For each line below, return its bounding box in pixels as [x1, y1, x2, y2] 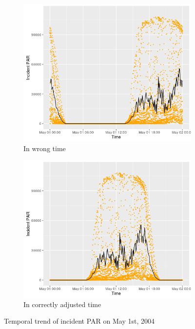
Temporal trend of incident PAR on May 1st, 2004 [4, 315, 155, 326]
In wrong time [23, 143, 66, 153]
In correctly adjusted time [23, 299, 101, 310]
